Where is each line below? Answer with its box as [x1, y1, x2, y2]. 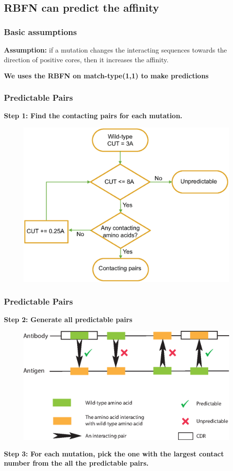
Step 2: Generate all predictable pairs [4, 314, 133, 324]
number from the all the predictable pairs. [4, 458, 149, 468]
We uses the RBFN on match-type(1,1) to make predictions [4, 71, 209, 81]
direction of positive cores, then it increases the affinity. [4, 54, 169, 64]
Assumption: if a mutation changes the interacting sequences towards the [4, 45, 227, 54]
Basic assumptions [4, 25, 77, 37]
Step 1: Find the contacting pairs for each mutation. [4, 110, 183, 120]
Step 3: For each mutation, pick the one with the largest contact [4, 448, 224, 458]
